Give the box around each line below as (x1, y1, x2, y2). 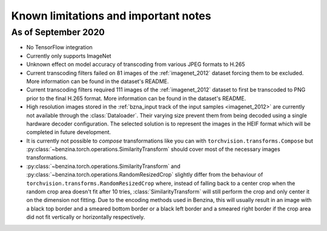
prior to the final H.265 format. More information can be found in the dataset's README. (26, 95, 246, 102)
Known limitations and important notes (11, 9, 211, 22)
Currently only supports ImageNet (26, 52, 111, 59)
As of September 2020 (11, 27, 105, 38)
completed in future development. (26, 129, 111, 136)
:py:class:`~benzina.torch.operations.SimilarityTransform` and (26, 162, 181, 170)
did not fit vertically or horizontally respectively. (26, 213, 145, 221)
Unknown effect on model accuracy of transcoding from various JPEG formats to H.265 (26, 61, 245, 68)
